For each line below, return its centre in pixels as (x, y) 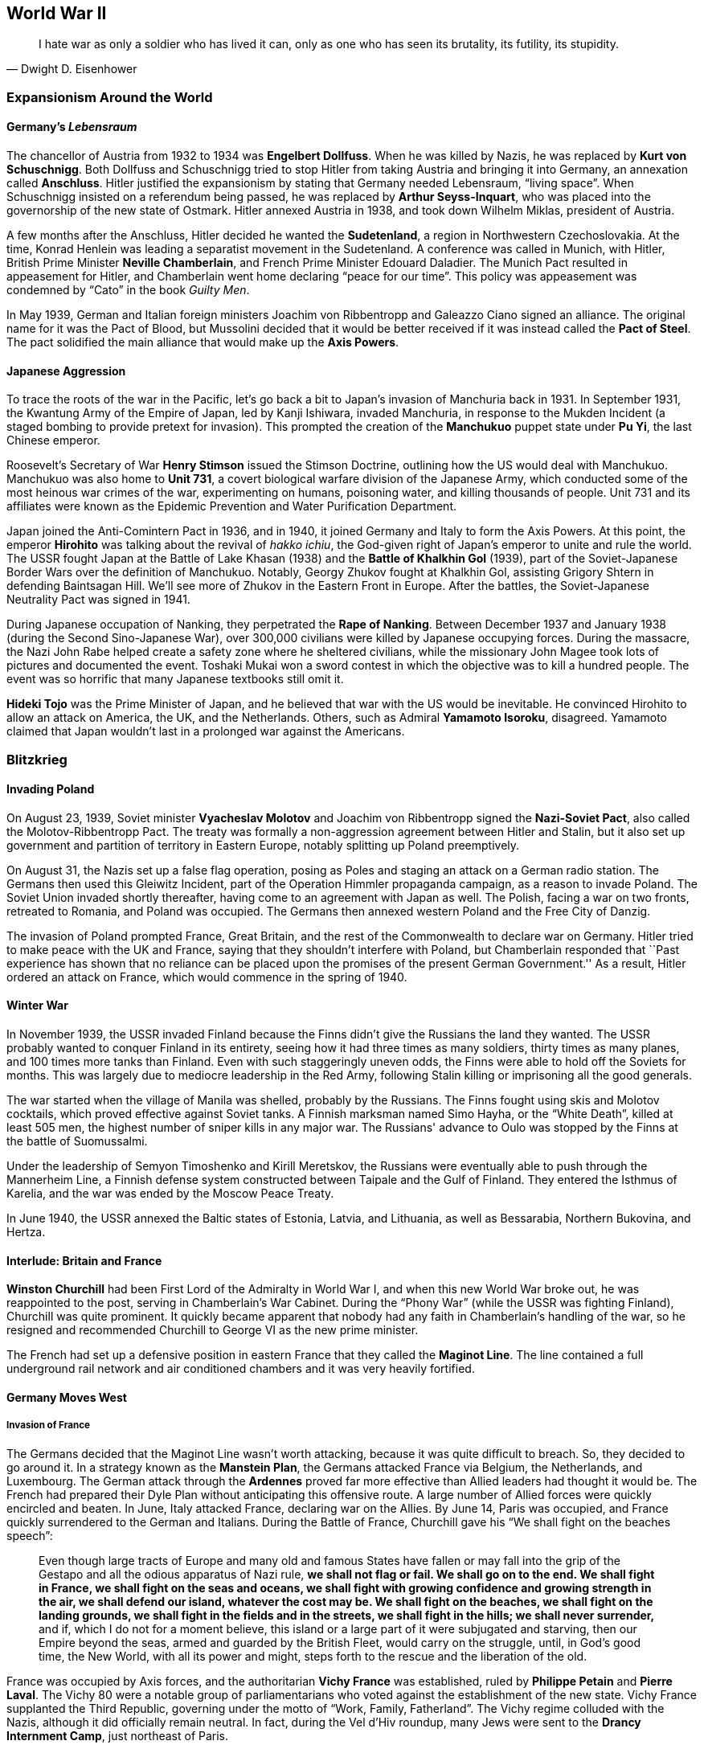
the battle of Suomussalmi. (77, 1141)
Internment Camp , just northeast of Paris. (118, 1735)
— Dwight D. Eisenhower (72, 69)
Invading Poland (51, 789)
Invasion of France (48, 1425)
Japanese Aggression (66, 371)
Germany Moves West (67, 1397)
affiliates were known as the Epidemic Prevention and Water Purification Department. (232, 506)
